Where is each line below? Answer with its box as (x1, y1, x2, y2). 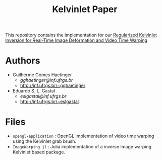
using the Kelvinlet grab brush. (12, 138, 77, 144)
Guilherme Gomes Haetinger (12, 72, 72, 78)
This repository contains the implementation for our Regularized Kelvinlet (5, 32, 157, 38)
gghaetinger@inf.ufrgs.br (20, 77, 73, 83)
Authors (5, 55, 40, 67)
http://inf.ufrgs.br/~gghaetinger (20, 82, 86, 89)
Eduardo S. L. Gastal (12, 88, 56, 94)
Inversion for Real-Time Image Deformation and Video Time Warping (5, 37, 148, 43)
